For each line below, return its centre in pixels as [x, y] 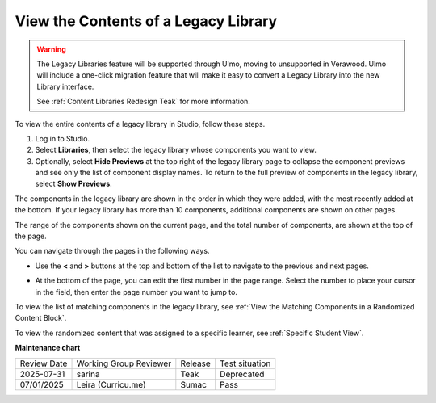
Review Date [44, 363]
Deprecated [242, 374]
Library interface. [65, 86]
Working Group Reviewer [124, 363]
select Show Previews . [73, 184]
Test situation [245, 363]
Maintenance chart [48, 348]
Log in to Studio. [63, 138]
